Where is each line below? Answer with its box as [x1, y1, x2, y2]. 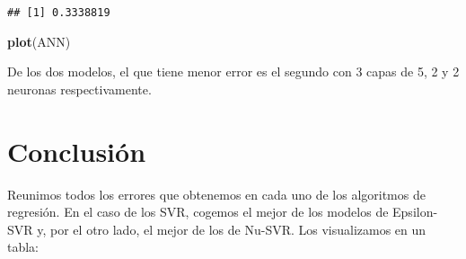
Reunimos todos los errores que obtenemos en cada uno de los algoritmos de [7, 184, 426, 203]
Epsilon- [392, 202, 438, 221]
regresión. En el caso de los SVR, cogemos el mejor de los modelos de [7, 202, 389, 221]
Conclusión [7, 132, 146, 169]
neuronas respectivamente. [7, 79, 152, 98]
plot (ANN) [7, 31, 71, 50]
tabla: [7, 237, 40, 256]
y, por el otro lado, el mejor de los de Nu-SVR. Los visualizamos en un [37, 219, 426, 238]
